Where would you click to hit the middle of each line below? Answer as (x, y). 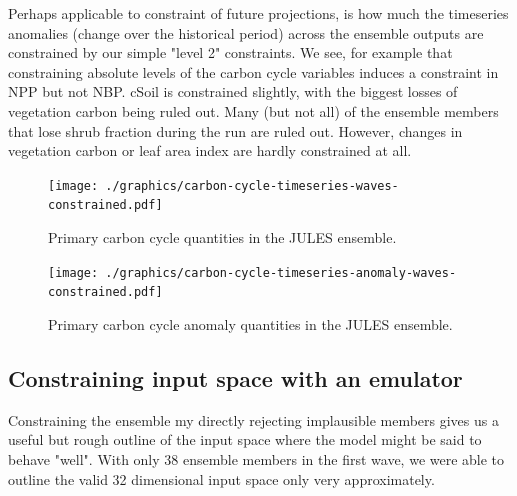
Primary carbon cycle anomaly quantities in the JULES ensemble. (250, 323)
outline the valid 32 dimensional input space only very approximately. (221, 478)
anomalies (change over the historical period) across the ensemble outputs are (246, 32)
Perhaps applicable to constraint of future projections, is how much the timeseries (258, 13)
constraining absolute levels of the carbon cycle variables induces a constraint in (253, 71)
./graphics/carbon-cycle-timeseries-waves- (252, 185)
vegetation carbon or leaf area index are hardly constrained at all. (210, 150)
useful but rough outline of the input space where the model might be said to (245, 439)
